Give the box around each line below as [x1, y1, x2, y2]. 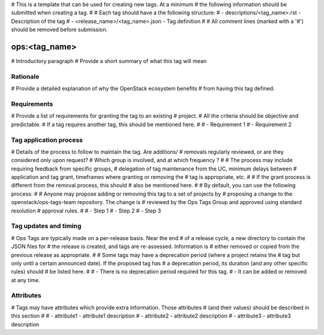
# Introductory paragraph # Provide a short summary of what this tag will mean [11, 58, 207, 65]
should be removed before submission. [11, 26, 108, 33]
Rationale [11, 72, 40, 80]
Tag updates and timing [11, 222, 82, 231]
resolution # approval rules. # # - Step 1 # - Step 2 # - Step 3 [11, 207, 161, 214]
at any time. [11, 276, 40, 283]
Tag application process [11, 136, 83, 144]
